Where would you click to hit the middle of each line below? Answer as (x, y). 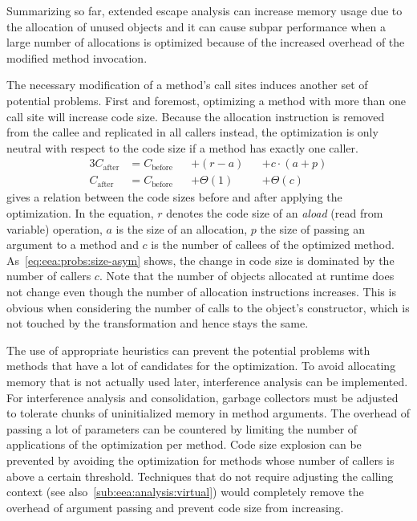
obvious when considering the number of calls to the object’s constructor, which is (208, 307)
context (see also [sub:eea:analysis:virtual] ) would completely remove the (185, 492)
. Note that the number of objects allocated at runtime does (247, 276)
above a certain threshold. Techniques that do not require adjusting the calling (200, 476)
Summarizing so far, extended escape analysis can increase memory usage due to (204, 10)
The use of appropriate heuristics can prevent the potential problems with (188, 350)
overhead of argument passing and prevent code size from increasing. (175, 507)
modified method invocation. (77, 57)
